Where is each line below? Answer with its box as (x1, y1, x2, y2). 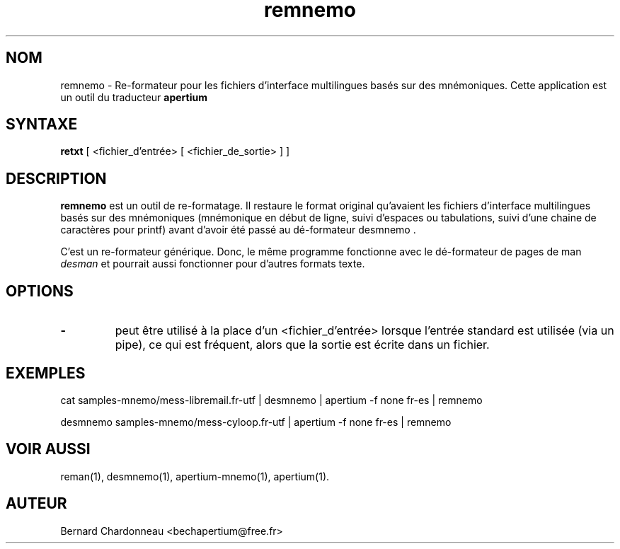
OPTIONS (6, 282, 74, 300)
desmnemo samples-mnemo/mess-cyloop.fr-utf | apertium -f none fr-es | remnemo (60, 415, 452, 428)
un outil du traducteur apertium (60, 91, 207, 103)
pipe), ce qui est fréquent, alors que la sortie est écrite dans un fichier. (115, 337, 490, 352)
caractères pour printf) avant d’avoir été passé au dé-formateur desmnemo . (60, 224, 416, 236)
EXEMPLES (6, 364, 86, 382)
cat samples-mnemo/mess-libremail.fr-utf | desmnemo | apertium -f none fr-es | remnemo (60, 393, 483, 406)
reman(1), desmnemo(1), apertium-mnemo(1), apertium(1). (60, 470, 330, 482)
